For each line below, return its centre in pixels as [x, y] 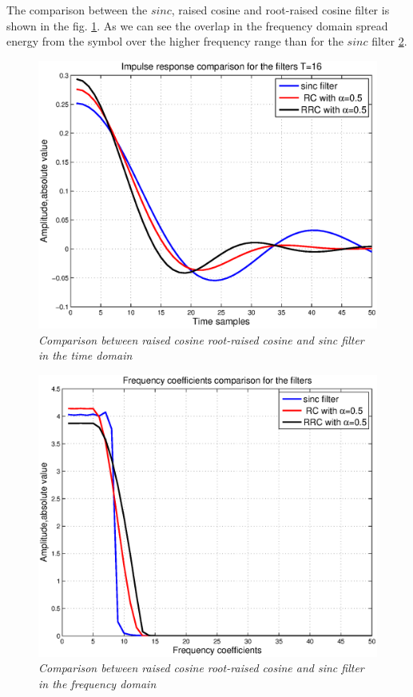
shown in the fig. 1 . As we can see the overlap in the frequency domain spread [197, 25]
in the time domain [85, 355]
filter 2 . [389, 41]
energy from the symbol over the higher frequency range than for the [175, 41]
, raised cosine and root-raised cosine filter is [280, 10]
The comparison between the [77, 10]
